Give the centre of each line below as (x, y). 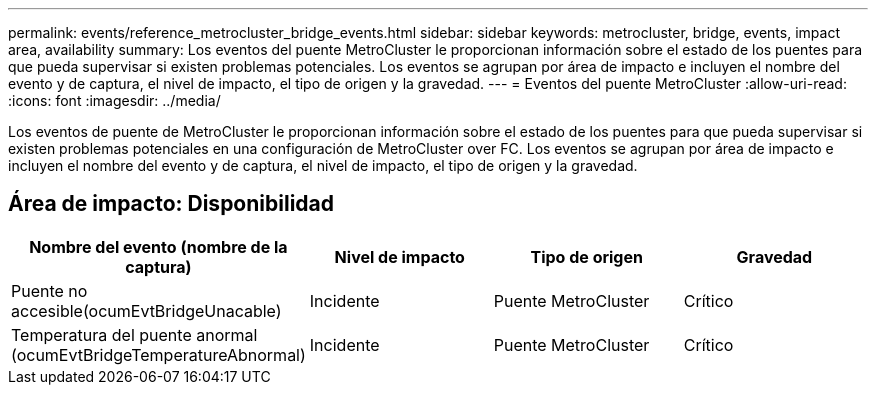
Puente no (49, 290)
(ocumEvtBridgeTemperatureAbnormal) (158, 354)
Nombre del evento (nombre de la (158, 246)
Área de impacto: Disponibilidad (171, 204)
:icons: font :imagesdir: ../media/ (114, 100)
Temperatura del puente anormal (134, 334)
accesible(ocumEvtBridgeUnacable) (146, 310)
